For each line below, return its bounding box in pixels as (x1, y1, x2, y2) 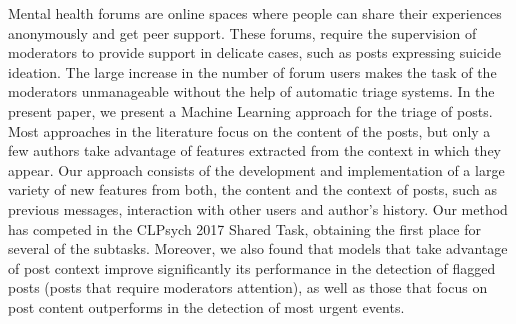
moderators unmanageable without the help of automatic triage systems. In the (8, 81, 495, 102)
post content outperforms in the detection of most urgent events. (8, 296, 405, 317)
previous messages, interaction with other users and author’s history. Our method (8, 198, 508, 219)
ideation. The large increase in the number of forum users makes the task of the (8, 61, 497, 82)
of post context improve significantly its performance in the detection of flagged (8, 257, 496, 278)
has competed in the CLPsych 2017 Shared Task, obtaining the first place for (8, 218, 481, 239)
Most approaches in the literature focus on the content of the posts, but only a (8, 120, 491, 141)
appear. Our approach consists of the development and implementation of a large (8, 159, 505, 180)
